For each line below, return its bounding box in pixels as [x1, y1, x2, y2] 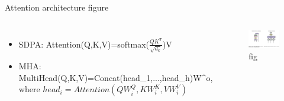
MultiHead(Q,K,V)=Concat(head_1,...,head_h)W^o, [18, 71, 213, 83]
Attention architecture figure [5, 1, 109, 13]
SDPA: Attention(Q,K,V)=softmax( [18, 38, 150, 50]
